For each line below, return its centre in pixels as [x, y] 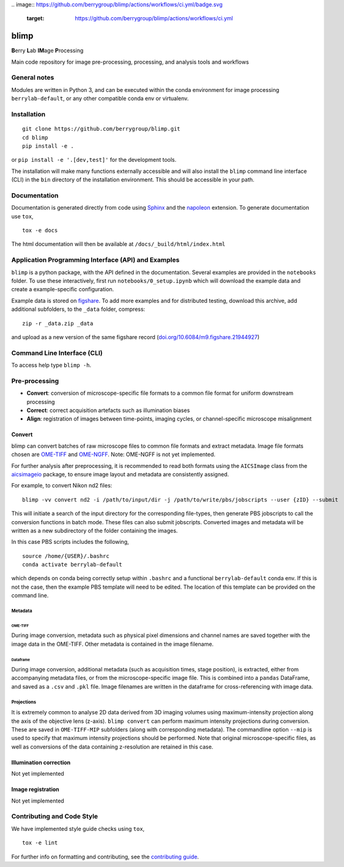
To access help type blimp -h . [51, 365]
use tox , [22, 216]
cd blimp [35, 137]
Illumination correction [41, 762]
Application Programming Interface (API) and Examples [95, 260]
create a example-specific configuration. [63, 289]
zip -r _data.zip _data [58, 323]
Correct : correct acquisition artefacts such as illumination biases [108, 410]
